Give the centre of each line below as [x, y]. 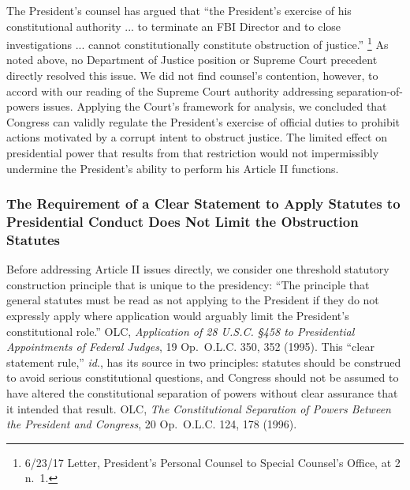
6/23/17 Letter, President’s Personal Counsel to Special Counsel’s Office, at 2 [212, 462]
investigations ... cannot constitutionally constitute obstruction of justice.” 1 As [198, 43]
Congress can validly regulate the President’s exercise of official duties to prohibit [203, 121]
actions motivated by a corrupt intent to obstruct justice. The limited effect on [197, 137]
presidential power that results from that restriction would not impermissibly [193, 153]
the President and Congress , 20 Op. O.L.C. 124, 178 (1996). [152, 424]
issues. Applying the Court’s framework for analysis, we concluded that [215, 106]
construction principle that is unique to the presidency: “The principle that [188, 284]
